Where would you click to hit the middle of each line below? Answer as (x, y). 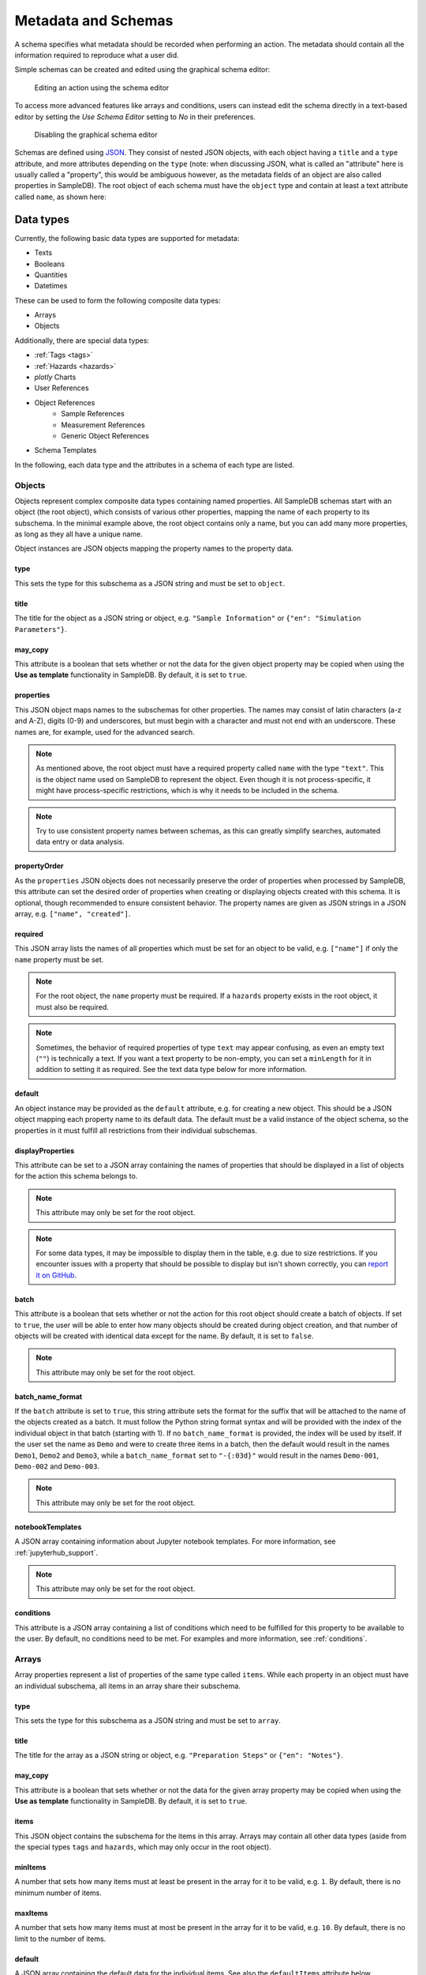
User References (62, 388)
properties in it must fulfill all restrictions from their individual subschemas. (136, 1130)
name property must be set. (59, 959)
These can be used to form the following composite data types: (118, 300)
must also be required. (73, 1006)
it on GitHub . (56, 1275)
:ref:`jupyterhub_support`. (56, 1552)
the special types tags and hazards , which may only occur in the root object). (143, 1847)
